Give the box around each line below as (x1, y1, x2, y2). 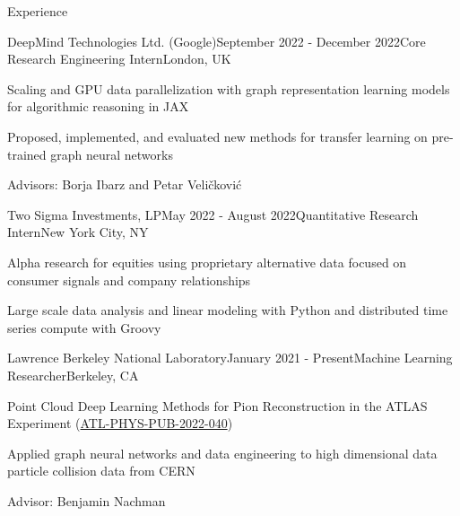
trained (7, 144, 47, 163)
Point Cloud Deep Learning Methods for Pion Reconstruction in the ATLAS (7, 396, 428, 415)
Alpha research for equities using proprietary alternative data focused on (7, 252, 407, 271)
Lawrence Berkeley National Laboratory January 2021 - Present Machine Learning (7, 348, 453, 367)
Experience (7, 2, 68, 20)
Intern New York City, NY (7, 223, 149, 241)
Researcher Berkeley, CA (7, 365, 139, 384)
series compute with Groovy (7, 318, 161, 337)
